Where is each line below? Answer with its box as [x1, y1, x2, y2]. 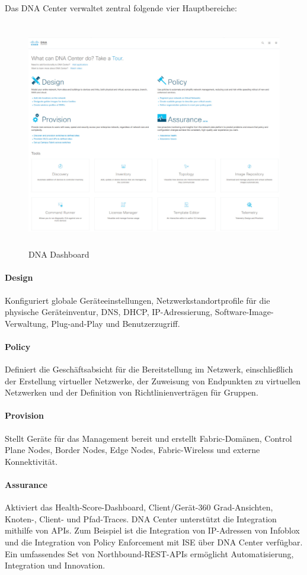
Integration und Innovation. [5, 559, 105, 571]
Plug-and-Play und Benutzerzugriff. [51, 317, 180, 329]
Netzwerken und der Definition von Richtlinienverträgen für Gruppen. [5, 386, 258, 399]
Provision [5, 409, 44, 422]
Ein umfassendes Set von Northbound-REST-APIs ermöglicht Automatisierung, [5, 547, 294, 560]
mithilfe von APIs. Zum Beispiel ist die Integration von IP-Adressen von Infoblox [5, 524, 300, 537]
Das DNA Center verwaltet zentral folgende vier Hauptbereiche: [5, 2, 237, 14]
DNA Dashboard [28, 248, 89, 261]
